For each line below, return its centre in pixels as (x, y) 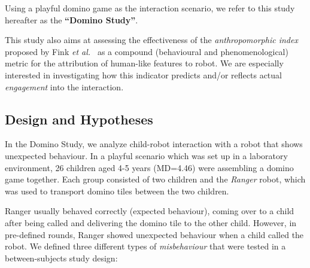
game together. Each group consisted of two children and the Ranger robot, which (155, 179)
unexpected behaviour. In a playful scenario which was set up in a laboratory (146, 155)
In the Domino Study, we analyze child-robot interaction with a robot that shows (154, 144)
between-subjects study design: (61, 258)
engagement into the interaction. (64, 86)
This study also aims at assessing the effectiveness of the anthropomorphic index (151, 40)
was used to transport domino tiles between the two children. (117, 191)
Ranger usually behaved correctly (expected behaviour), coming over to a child (150, 211)
